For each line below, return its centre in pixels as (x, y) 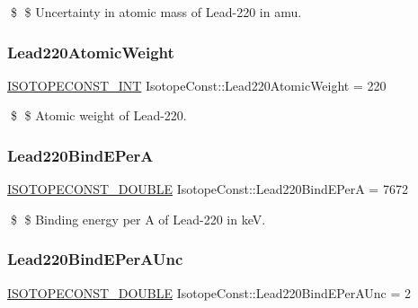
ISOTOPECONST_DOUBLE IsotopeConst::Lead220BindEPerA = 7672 (208, 189)
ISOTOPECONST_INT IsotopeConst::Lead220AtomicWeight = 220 (197, 85)
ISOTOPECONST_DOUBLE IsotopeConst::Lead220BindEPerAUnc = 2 (209, 292)
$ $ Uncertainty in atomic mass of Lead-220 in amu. (156, 12)
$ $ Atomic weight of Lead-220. (98, 115)
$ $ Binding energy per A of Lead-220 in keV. (138, 219)
